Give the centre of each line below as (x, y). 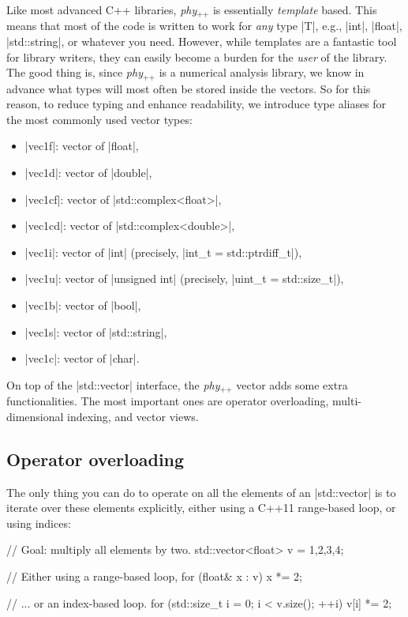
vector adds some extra (292, 384)
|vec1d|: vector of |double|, (88, 173)
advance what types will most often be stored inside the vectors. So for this (189, 88)
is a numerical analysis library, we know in (262, 72)
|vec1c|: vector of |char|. (82, 358)
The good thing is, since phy (75, 72)
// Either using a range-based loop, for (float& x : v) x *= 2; (154, 576)
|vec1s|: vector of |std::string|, (96, 331)
